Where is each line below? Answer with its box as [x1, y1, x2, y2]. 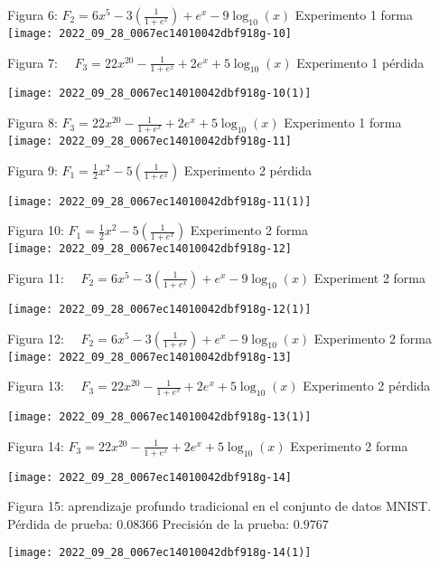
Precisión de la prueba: [162, 514, 290, 533]
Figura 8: [7, 113, 58, 132]
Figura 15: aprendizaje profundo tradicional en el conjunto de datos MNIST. [7, 496, 432, 515]
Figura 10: [7, 221, 64, 240]
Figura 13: [7, 376, 64, 395]
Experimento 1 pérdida [296, 52, 425, 71]
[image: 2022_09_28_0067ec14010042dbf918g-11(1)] [7, 194, 312, 208]
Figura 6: [7, 5, 58, 24]
